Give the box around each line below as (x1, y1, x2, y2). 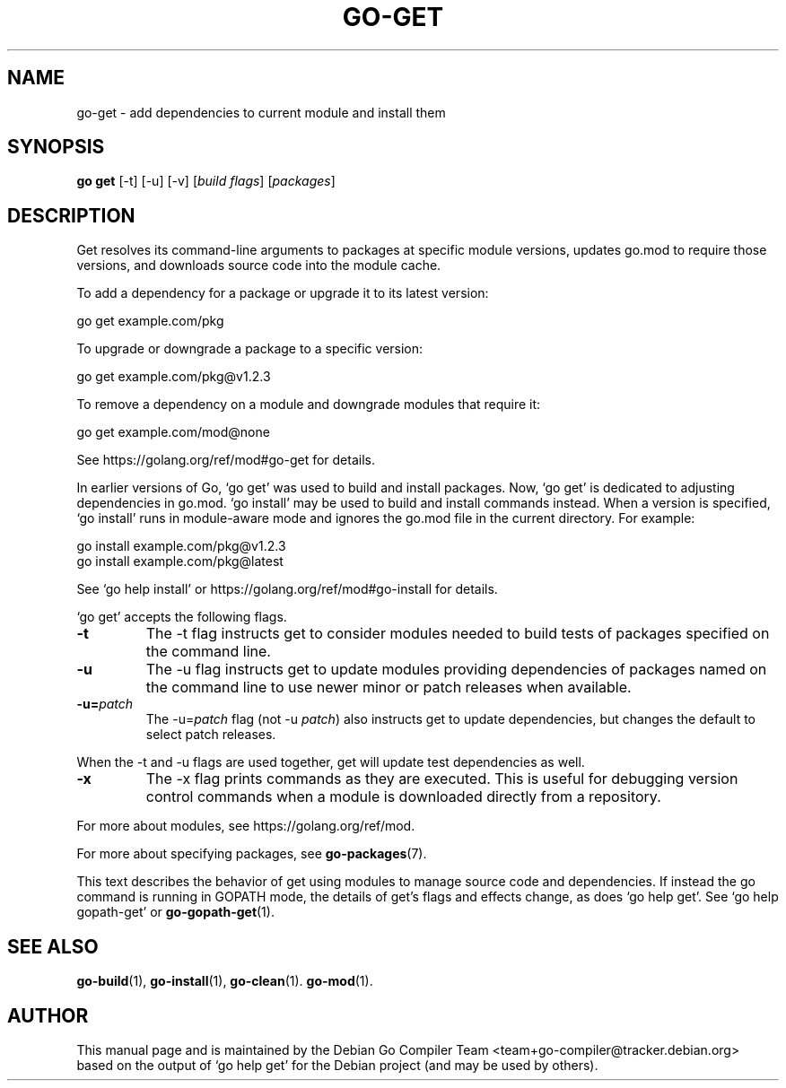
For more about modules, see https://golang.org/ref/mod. (76, 818, 415, 834)
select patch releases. (145, 727, 276, 743)
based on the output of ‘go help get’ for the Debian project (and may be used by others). (76, 1057, 598, 1073)
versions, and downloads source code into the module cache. (76, 257, 441, 274)
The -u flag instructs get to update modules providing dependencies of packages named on (145, 660, 767, 679)
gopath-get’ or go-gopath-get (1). (76, 904, 275, 920)
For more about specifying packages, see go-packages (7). (76, 846, 427, 862)
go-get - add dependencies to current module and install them (76, 104, 446, 120)
